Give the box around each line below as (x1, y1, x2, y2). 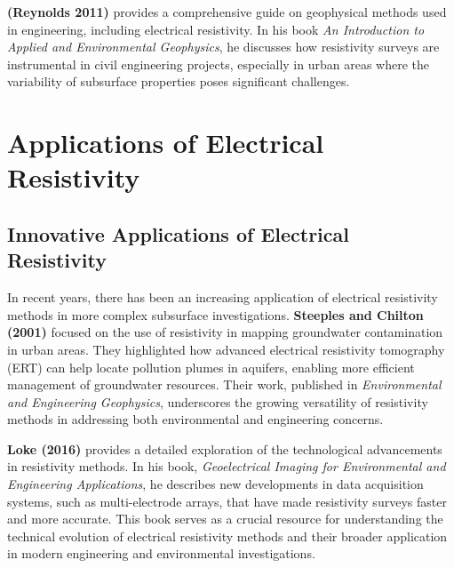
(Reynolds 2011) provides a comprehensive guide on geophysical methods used (7, 3, 447, 20)
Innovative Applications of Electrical (7, 220, 349, 247)
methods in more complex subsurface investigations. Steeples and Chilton (7, 305, 424, 324)
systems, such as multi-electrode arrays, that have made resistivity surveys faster (7, 492, 447, 510)
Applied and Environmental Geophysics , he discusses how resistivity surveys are (7, 37, 440, 56)
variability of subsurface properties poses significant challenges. (7, 72, 350, 91)
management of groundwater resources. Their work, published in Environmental (7, 375, 442, 394)
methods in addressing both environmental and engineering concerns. (7, 410, 384, 428)
